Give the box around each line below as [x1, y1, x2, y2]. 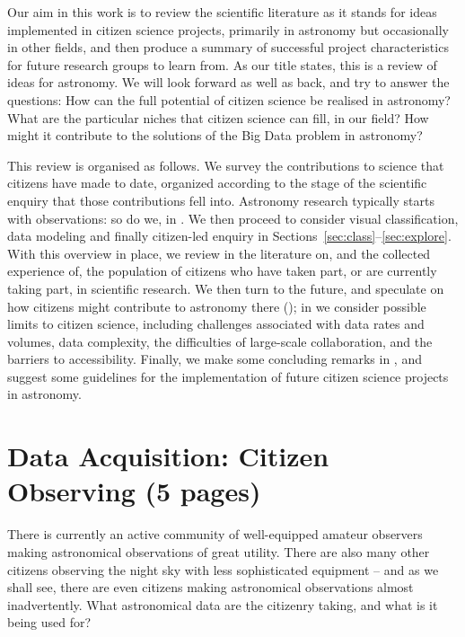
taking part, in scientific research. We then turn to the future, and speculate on [7, 279, 444, 297]
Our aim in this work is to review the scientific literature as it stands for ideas [7, 3, 437, 21]
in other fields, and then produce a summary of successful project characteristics [7, 38, 449, 57]
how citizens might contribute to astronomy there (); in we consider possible [7, 296, 426, 315]
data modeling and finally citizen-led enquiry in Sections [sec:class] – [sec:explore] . [7, 226, 452, 245]
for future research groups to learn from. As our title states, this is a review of [7, 55, 437, 74]
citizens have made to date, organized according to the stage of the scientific [7, 173, 427, 192]
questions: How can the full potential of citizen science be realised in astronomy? [7, 90, 451, 109]
